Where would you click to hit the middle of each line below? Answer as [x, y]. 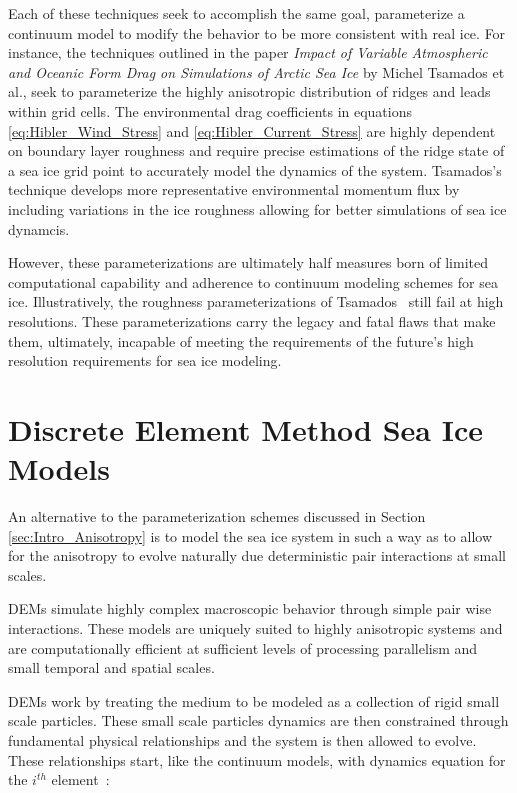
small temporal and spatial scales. [111, 667]
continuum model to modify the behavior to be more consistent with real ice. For [257, 32]
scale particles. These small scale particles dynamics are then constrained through [258, 720]
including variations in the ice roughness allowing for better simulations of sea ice [257, 208]
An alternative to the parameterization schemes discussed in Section [217, 516]
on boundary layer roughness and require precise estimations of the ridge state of [256, 150]
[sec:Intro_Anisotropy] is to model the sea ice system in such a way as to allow [250, 535]
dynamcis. [39, 228]
